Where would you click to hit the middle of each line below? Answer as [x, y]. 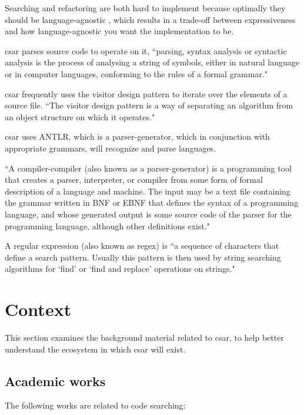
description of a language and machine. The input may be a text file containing [148, 191]
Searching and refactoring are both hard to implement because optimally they [145, 8]
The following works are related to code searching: [95, 405]
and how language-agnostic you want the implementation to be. [119, 31]
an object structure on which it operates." [80, 116]
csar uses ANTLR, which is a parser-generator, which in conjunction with [137, 136]
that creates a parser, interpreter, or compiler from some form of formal [134, 179]
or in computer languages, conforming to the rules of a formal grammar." [136, 73]
